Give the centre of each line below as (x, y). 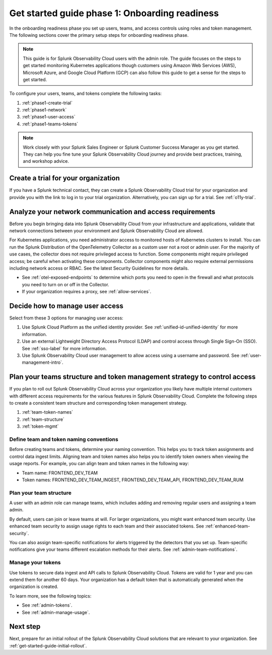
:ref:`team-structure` (43, 419)
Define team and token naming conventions (64, 439)
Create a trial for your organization (65, 178)
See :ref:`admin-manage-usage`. (56, 612)
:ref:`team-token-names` (47, 412)
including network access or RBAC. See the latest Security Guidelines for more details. (99, 268)
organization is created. (34, 586)
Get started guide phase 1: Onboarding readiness (114, 13)
